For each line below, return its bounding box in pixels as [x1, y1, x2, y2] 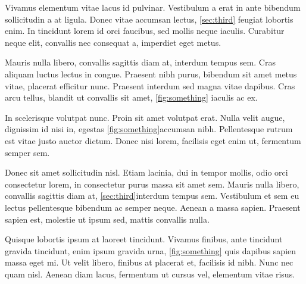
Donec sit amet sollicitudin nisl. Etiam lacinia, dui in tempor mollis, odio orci [5, 166, 288, 179]
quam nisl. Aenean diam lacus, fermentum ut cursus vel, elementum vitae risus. [5, 267, 295, 280]
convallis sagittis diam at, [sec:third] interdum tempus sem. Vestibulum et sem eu [5, 189, 299, 202]
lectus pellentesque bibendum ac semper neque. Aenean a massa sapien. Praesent [5, 201, 301, 213]
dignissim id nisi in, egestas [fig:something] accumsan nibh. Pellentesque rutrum [5, 123, 293, 135]
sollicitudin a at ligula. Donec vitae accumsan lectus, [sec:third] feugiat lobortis [5, 13, 293, 25]
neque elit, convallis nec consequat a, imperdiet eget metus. [5, 36, 221, 48]
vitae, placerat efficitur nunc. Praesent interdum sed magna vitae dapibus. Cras [5, 79, 295, 92]
